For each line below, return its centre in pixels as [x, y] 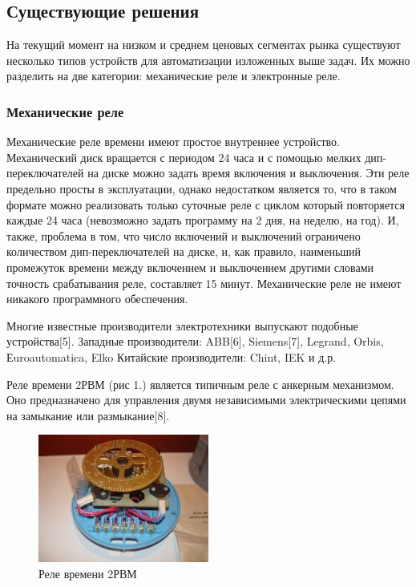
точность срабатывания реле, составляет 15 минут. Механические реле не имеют [204, 283]
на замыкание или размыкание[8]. [88, 415]
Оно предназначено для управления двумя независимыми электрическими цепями [206, 400]
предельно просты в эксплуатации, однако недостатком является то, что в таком [202, 188]
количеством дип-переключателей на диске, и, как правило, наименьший [184, 251]
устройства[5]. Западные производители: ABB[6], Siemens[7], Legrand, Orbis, [195, 341]
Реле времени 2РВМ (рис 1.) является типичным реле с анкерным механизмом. [200, 384]
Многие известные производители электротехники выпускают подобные [182, 325]
